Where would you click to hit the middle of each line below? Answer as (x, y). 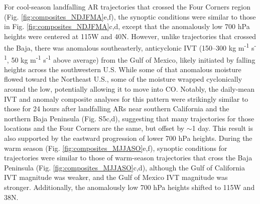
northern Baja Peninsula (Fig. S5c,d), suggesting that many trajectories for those (129, 118)
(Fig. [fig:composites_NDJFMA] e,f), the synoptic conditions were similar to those (130, 16)
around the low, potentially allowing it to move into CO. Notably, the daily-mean (129, 89)
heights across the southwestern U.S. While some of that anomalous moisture (123, 69)
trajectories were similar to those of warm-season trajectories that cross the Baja (128, 158)
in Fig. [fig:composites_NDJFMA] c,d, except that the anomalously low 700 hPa (127, 26)
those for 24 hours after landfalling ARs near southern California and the (117, 109)
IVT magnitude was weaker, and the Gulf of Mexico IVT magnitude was (116, 177)
